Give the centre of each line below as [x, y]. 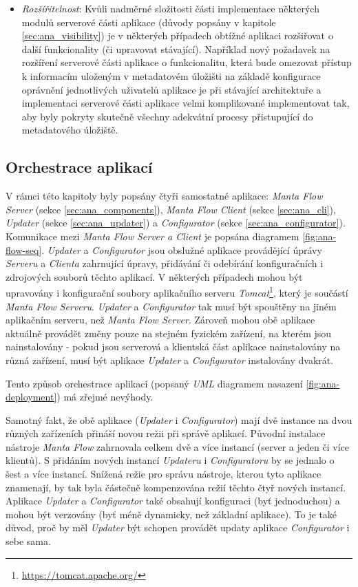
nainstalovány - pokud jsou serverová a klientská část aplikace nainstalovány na [173, 346]
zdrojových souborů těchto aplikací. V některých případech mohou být [154, 276]
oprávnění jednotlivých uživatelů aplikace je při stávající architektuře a [171, 89]
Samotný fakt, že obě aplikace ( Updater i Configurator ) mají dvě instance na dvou [179, 419]
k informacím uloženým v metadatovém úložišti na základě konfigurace [171, 75]
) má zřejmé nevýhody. [105, 397]
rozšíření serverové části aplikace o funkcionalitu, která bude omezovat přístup [187, 62]
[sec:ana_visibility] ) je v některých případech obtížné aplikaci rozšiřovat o [177, 35]
